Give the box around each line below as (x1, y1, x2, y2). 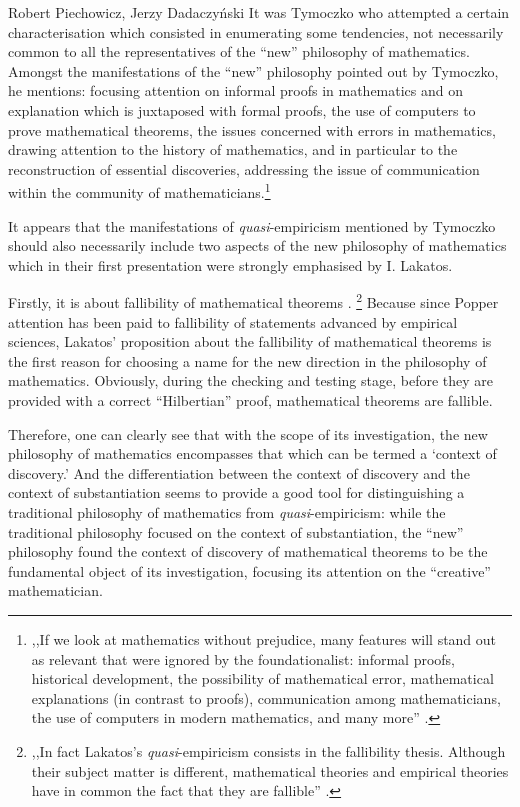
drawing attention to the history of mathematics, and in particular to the (8, 139, 458, 160)
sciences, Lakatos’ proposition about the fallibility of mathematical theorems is (8, 331, 492, 352)
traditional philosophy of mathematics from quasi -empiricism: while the (8, 501, 446, 522)
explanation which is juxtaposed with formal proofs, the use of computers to (8, 99, 476, 120)
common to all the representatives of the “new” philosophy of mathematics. (8, 41, 470, 62)
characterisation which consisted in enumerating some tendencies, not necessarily (8, 21, 504, 42)
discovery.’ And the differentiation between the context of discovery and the (8, 462, 470, 483)
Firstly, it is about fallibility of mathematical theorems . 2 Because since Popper (8, 289, 499, 313)
